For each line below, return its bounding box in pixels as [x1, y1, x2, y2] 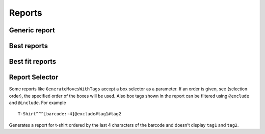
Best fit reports [9, 57, 56, 66]
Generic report [9, 26, 55, 34]
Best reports [9, 42, 48, 50]
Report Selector [9, 73, 58, 81]
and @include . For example [9, 100, 66, 106]
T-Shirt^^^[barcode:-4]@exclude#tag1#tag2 [18, 111, 122, 117]
